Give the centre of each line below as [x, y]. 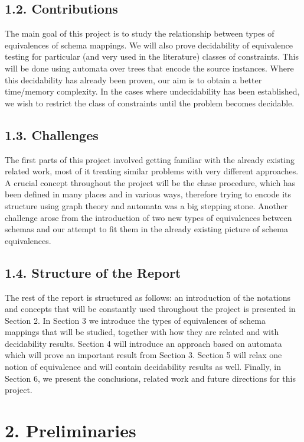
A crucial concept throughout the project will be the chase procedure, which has [150, 182]
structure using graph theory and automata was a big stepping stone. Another [146, 205]
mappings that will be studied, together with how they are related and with [142, 332]
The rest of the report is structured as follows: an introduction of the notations [148, 297]
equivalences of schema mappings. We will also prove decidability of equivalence [149, 45]
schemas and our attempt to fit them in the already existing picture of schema [146, 229]
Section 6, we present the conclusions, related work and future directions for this [150, 378]
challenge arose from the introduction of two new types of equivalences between [148, 217]
